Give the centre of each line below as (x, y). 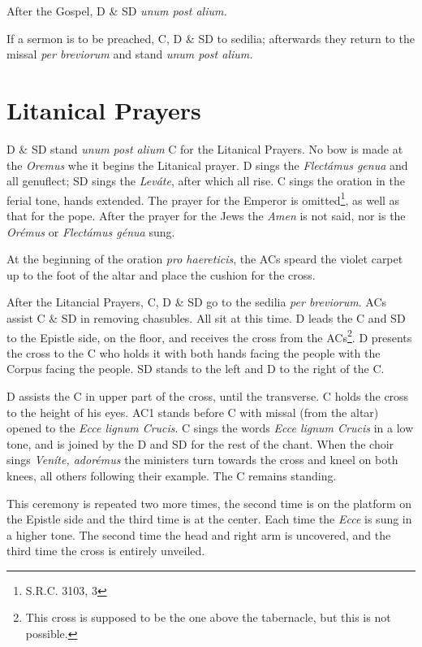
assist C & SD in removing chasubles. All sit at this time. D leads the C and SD (206, 317)
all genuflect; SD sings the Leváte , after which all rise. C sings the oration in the (206, 181)
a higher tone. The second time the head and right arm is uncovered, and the (199, 534)
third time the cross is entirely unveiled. (106, 551)
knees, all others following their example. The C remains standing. (172, 475)
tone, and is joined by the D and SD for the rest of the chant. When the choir (200, 443)
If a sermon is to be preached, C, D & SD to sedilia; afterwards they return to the (211, 38)
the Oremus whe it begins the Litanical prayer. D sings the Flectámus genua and (207, 165)
